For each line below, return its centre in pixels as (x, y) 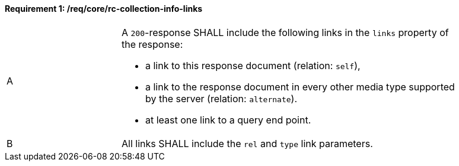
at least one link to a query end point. (228, 120)
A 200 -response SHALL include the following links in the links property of (285, 32)
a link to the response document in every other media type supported (300, 87)
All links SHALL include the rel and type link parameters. (247, 143)
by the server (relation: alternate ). (221, 98)
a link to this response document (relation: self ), (253, 65)
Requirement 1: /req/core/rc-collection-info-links (104, 9)
